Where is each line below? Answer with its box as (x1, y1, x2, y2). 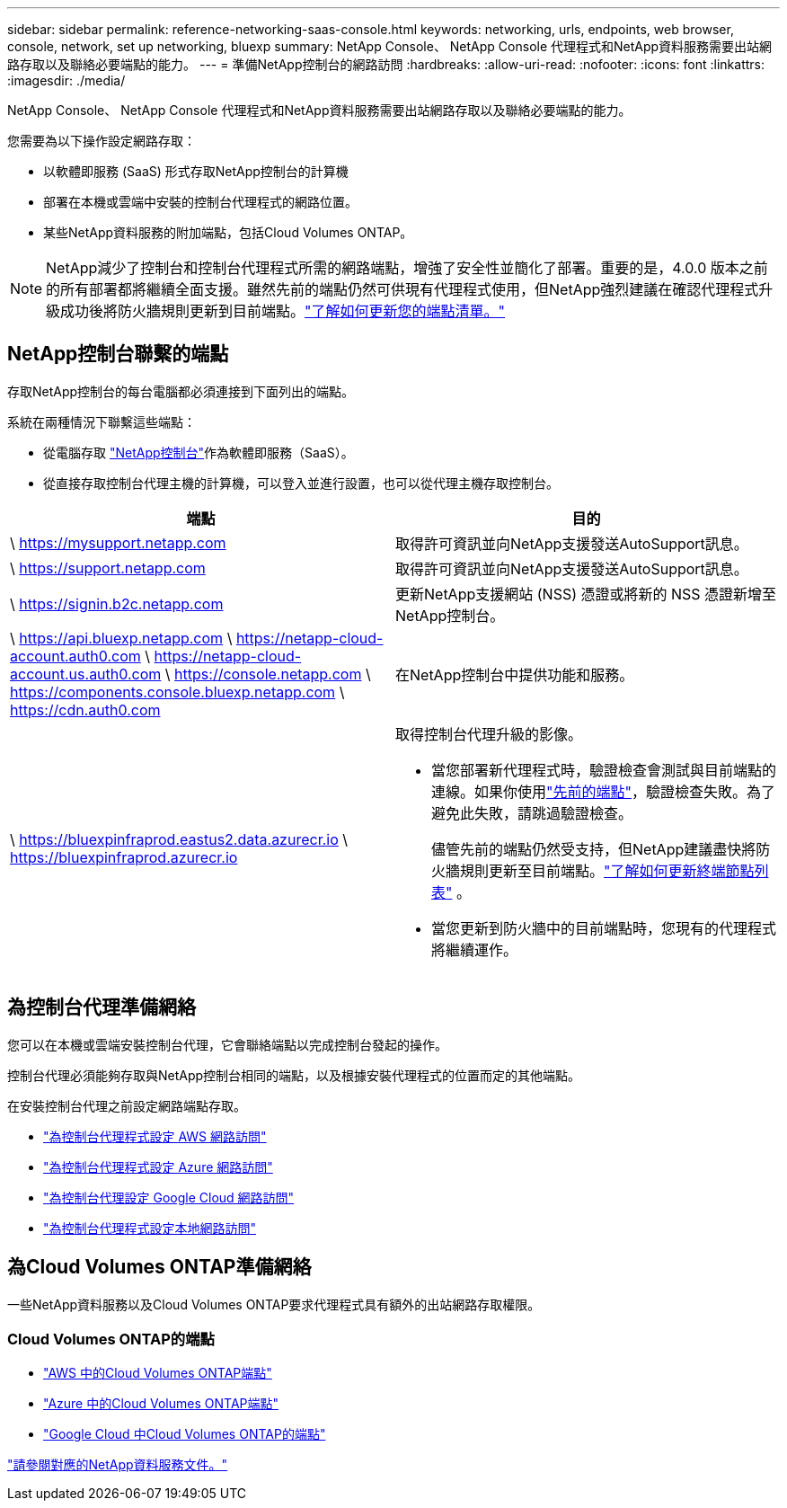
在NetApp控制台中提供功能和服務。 (395, 665, 634, 684)
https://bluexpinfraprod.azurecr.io (10, 847, 238, 866)
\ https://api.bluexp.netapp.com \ (10, 628, 233, 647)
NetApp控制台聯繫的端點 (7, 342, 229, 366)
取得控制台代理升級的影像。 (395, 724, 583, 743)
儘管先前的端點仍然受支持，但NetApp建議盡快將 (431, 839, 756, 858)
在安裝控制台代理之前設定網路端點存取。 (7, 1097, 246, 1113)
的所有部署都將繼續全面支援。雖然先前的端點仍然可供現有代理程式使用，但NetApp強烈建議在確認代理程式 (46, 280, 759, 298)
